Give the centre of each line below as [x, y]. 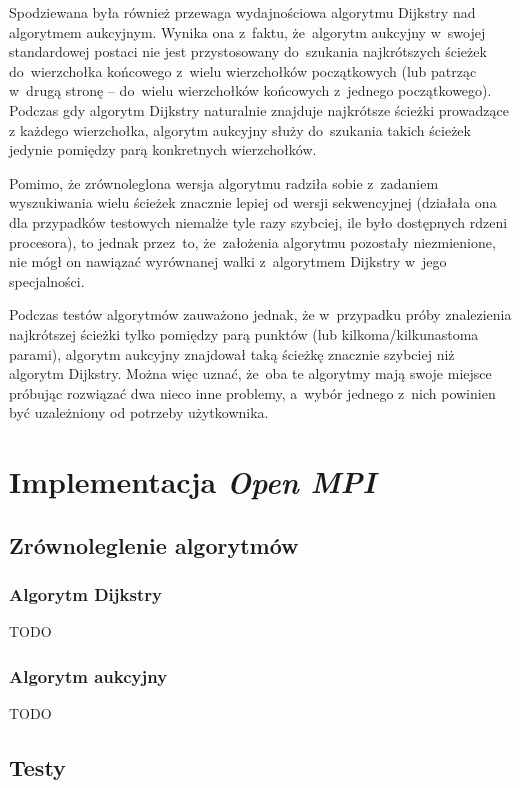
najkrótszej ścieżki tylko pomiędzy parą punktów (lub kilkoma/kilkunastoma [244, 333]
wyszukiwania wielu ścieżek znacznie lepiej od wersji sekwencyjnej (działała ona [253, 202]
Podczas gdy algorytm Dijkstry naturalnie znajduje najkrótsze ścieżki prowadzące [259, 109]
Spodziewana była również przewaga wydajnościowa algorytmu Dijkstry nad [242, 12]
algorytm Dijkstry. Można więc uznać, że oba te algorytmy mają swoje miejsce [250, 373]
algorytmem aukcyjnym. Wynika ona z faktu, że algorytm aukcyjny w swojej [247, 31]
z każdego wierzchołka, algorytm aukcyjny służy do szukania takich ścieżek [240, 129]
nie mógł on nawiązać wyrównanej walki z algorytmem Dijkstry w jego [228, 261]
